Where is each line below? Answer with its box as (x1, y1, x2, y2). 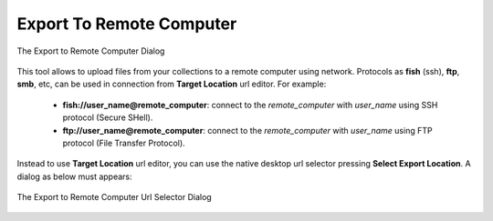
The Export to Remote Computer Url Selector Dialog (16, 192, 212, 203)
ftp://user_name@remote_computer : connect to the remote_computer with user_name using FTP (62, 125, 433, 136)
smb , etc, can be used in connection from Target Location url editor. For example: (16, 78, 327, 90)
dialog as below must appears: (16, 171, 132, 182)
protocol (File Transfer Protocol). (62, 137, 186, 148)
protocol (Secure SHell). (62, 112, 153, 123)
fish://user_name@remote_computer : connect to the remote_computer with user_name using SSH (62, 99, 438, 110)
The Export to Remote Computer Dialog (16, 45, 165, 56)
